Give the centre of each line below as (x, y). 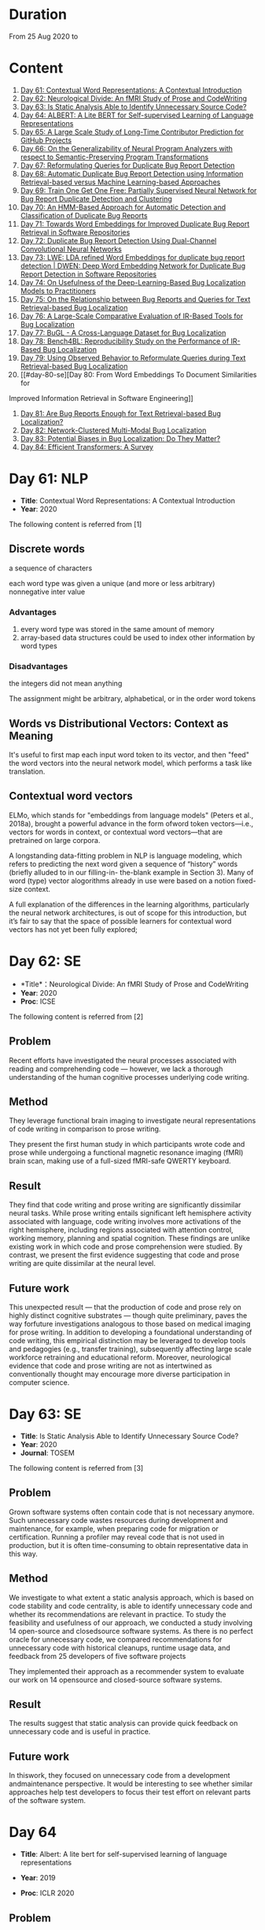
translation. (27, 772)
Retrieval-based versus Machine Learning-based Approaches (120, 182)
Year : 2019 (38, 1878)
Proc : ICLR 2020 (47, 1893)
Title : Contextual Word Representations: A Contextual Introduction (127, 500)
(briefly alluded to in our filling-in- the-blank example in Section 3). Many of (131, 872)
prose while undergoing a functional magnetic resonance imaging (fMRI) (126, 1152)
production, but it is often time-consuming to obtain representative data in (129, 1545)
